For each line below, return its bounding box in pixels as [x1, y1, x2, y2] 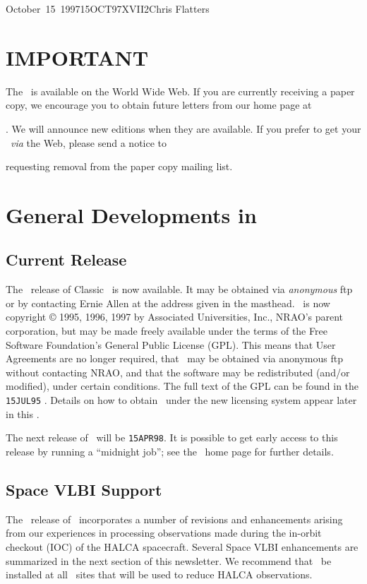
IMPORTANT [6, 42, 149, 71]
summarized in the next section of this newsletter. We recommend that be [6, 553, 332, 568]
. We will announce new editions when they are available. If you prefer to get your [6, 121, 361, 136]
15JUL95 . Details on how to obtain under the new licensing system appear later [6, 393, 357, 407]
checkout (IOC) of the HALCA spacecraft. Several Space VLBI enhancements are [6, 539, 359, 554]
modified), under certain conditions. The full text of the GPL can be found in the [6, 379, 359, 393]
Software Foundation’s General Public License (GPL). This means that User [6, 337, 336, 352]
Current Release [6, 249, 127, 270]
